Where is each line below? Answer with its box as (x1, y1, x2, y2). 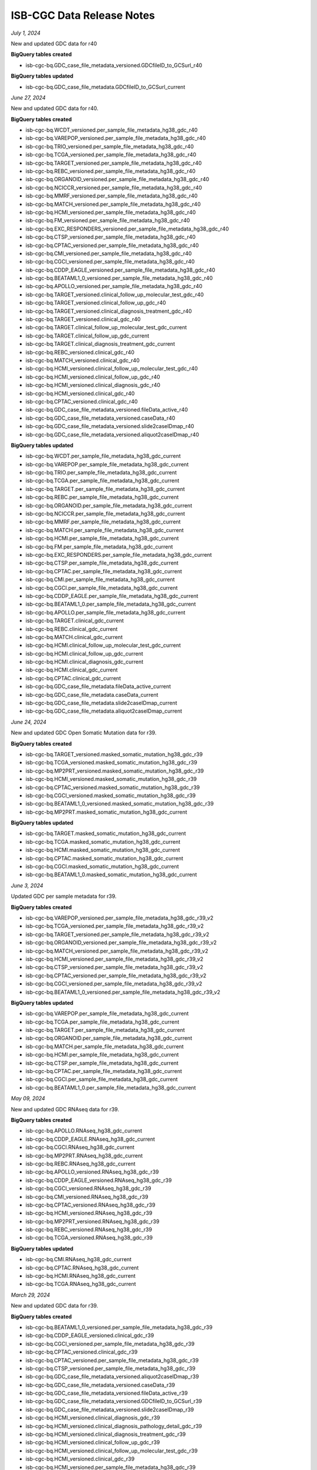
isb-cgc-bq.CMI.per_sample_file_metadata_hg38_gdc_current (25, 576, 176, 583)
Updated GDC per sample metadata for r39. (11, 893, 117, 900)
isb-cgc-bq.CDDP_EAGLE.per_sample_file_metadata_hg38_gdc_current (25, 592, 199, 599)
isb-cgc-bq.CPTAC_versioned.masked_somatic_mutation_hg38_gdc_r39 (25, 784, 200, 791)
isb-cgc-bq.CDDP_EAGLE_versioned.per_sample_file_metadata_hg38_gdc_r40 (25, 266, 215, 273)
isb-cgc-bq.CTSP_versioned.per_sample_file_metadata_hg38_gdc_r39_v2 (25, 964, 204, 971)
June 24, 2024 (11, 718, 47, 726)
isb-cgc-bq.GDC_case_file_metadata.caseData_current (25, 691, 158, 698)
